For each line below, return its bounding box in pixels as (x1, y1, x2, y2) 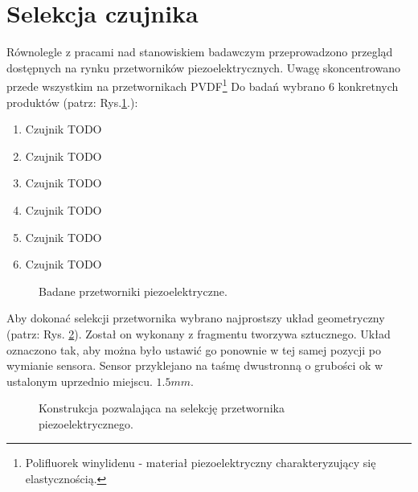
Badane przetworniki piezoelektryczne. (39, 282, 227, 299)
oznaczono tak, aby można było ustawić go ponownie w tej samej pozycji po (6, 341, 382, 358)
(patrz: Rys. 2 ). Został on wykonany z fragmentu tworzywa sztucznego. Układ (6, 325, 391, 342)
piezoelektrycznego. (39, 415, 133, 432)
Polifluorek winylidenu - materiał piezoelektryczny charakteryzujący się (25, 454, 376, 471)
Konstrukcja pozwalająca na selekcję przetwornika (39, 400, 285, 416)
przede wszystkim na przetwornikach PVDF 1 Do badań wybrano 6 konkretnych (6, 76, 399, 94)
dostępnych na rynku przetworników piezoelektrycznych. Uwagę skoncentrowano (6, 59, 400, 76)
